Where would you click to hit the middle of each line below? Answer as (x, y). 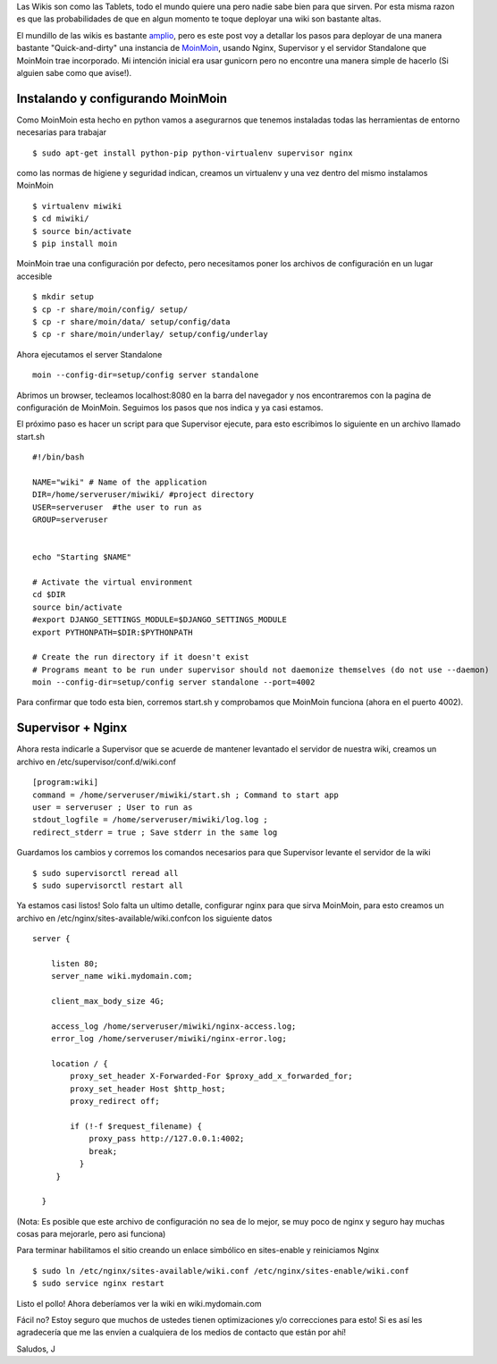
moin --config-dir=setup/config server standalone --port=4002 (174, 682)
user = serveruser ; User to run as (113, 807)
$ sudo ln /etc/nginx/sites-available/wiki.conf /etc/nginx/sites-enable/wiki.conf (221, 1271)
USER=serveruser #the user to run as (118, 507)
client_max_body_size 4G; (108, 1002)
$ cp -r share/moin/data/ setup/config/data (132, 321)
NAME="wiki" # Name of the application (120, 482)
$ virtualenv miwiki (77, 206)
